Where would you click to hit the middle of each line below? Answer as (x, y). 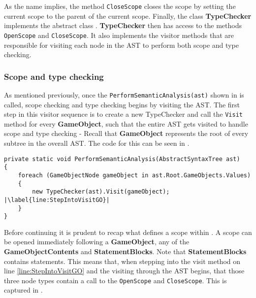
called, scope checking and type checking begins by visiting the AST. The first (122, 104)
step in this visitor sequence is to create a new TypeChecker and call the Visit (123, 114)
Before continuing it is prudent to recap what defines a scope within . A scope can (128, 232)
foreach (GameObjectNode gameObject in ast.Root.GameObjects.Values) (134, 175)
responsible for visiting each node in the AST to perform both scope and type (121, 45)
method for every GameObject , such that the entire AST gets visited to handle (126, 123)
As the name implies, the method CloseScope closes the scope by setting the (120, 6)
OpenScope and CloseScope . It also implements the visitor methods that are (119, 35)
